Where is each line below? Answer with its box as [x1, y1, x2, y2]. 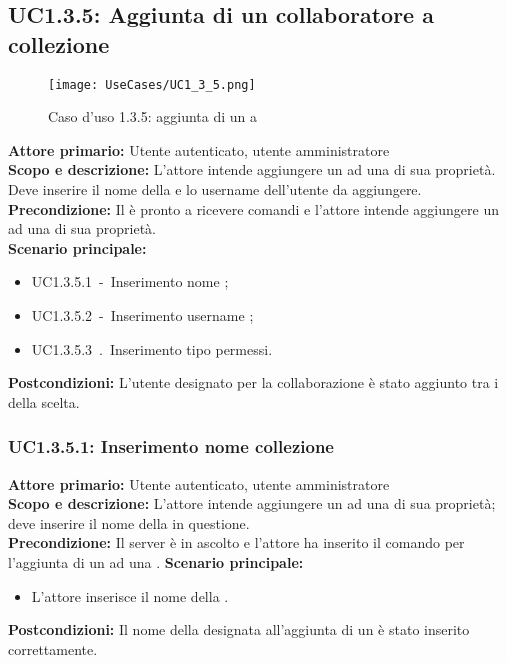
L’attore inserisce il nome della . [31, 585, 229, 606]
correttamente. [8, 638, 98, 659]
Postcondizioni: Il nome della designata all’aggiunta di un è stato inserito [8, 619, 470, 640]
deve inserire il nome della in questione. [8, 512, 250, 533]
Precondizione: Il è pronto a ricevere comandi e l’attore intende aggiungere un [8, 198, 499, 219]
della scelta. [8, 391, 80, 412]
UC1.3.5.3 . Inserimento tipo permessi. [31, 338, 273, 359]
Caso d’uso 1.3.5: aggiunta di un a [48, 106, 258, 127]
